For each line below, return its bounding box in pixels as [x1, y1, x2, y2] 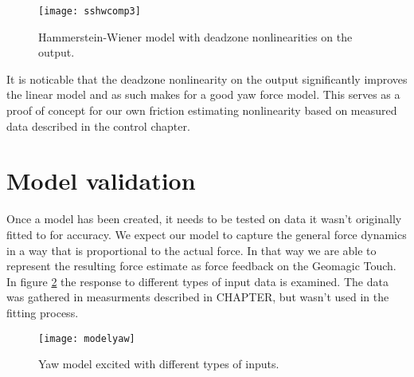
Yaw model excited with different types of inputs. [38, 355, 279, 372]
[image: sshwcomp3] [38, 6, 141, 17]
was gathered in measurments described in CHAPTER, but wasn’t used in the [6, 289, 389, 305]
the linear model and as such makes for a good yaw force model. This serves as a [6, 86, 400, 103]
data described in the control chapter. [6, 117, 190, 134]
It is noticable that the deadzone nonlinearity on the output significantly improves [6, 70, 408, 87]
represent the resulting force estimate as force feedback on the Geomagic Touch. [6, 257, 396, 274]
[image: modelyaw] [38, 332, 135, 344]
